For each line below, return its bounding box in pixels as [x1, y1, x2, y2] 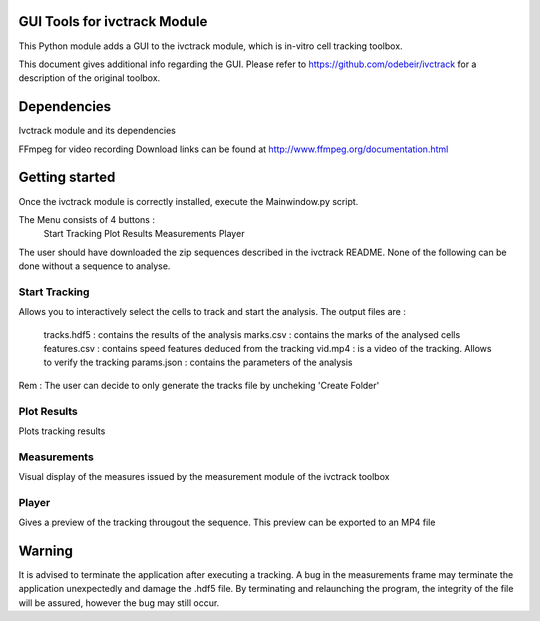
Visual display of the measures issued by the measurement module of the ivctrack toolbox [18, 471, 390, 483]
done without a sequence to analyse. [18, 260, 171, 272]
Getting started [18, 169, 116, 186]
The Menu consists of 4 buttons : [18, 213, 155, 225]
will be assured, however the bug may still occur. [18, 596, 220, 609]
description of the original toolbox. [18, 72, 161, 84]
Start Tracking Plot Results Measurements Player [43, 228, 245, 240]
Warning [18, 543, 74, 559]
